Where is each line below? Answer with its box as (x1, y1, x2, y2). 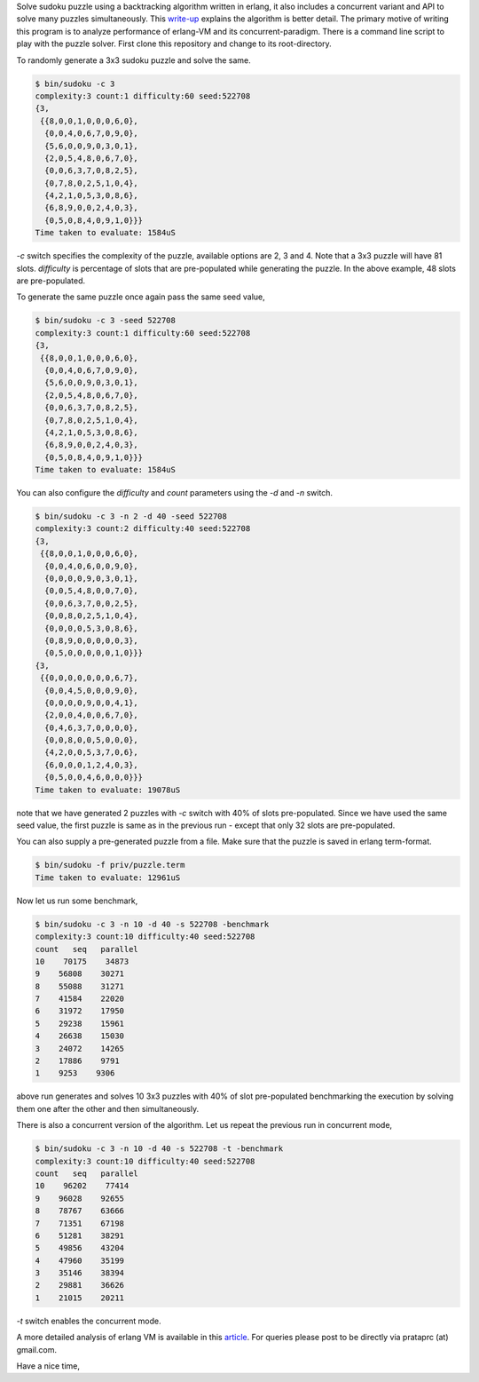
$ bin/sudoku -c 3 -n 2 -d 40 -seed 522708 (35, 512, 228, 521)
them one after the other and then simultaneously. (16, 1103, 200, 1114)
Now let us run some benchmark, (16, 895, 138, 906)
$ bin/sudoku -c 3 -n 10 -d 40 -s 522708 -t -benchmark (35, 1144, 284, 1154)
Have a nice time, (16, 1361, 80, 1371)
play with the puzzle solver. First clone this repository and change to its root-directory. (16, 38, 332, 49)
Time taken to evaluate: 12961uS (35, 872, 181, 883)
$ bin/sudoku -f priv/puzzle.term (35, 860, 185, 870)
